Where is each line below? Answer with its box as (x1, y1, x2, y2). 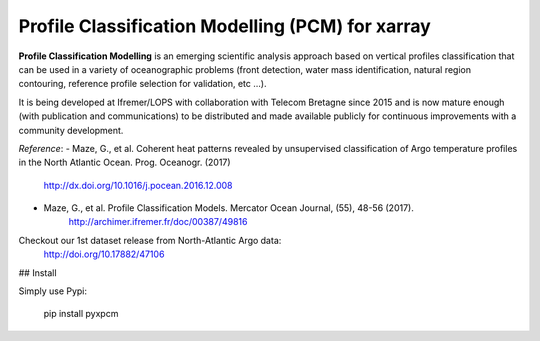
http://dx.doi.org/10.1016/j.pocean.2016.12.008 (43, 179, 233, 191)
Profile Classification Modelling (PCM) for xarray (18, 15, 432, 37)
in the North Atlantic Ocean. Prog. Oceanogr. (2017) (18, 156, 231, 169)
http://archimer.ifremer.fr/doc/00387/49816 (68, 216, 248, 228)
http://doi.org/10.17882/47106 (43, 248, 165, 260)
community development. (18, 124, 124, 136)
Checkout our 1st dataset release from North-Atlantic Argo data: (18, 234, 282, 246)
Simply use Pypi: (18, 285, 88, 297)
